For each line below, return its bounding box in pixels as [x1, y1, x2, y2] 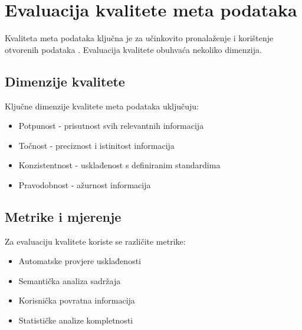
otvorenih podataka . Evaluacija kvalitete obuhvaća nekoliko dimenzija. [5, 43, 262, 55]
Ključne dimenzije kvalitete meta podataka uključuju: [5, 99, 199, 112]
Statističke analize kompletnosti [18, 314, 133, 326]
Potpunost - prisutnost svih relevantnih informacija [18, 119, 204, 132]
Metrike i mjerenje [5, 207, 122, 225]
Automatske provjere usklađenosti [18, 255, 141, 267]
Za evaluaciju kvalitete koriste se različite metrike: [5, 235, 186, 247]
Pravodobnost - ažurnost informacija [18, 178, 151, 191]
